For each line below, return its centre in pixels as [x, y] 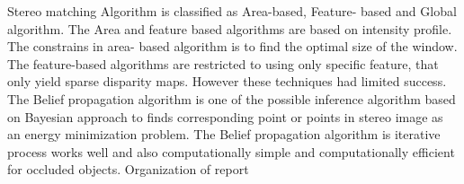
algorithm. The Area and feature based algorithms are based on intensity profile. [230, 28]
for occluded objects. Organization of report [128, 169]
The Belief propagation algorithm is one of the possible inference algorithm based [232, 98]
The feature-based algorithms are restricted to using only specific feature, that [223, 63]
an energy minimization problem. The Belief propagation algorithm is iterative [224, 134]
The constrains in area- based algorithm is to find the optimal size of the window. [232, 46]
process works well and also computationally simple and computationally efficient [231, 151]
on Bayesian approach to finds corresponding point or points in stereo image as [225, 116]
